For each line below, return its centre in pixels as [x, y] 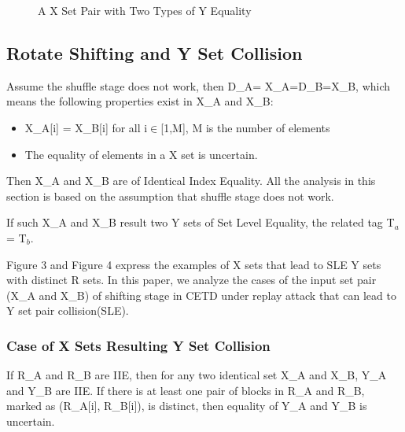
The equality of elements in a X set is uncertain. [141, 154]
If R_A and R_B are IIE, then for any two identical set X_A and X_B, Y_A [197, 375]
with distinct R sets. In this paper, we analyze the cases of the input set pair [191, 280]
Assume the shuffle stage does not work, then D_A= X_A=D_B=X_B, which [199, 85]
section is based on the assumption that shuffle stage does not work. [170, 196]
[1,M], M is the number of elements [245, 127]
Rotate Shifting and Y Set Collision [155, 52]
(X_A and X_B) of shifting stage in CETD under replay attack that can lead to [201, 295]
